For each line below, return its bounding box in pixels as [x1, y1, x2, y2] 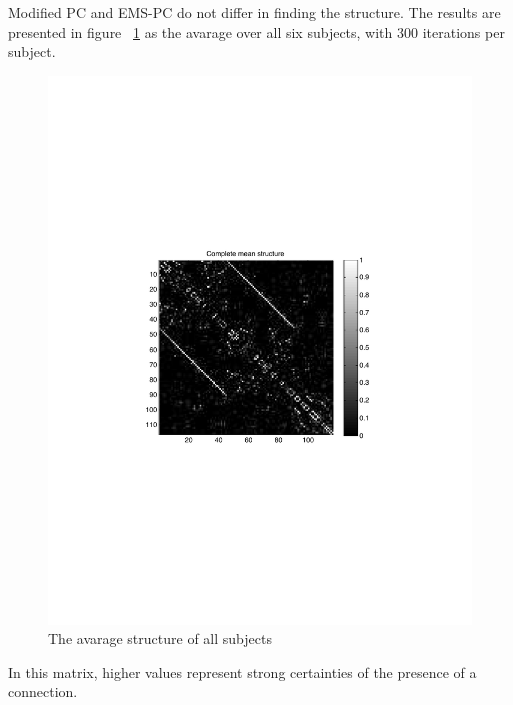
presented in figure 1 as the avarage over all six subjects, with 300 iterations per [8, 21, 505, 42]
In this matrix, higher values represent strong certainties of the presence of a [8, 661, 477, 682]
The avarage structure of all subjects [48, 628, 272, 649]
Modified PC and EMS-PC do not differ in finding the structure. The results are [8, 2, 501, 22]
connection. [8, 681, 78, 702]
